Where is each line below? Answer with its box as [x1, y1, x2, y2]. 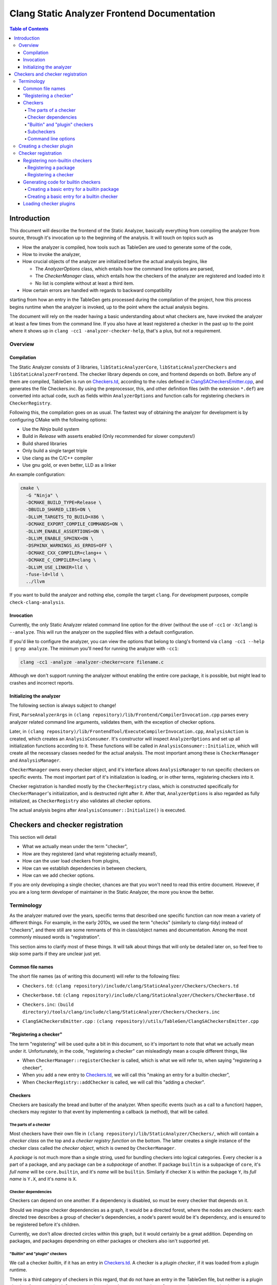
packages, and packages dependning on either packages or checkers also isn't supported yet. [9, 1238, 210, 1244]
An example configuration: [9, 471, 66, 478]
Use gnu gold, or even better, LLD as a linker [22, 462, 116, 468]
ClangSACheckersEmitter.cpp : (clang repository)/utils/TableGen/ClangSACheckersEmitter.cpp [22, 1018, 259, 1024]
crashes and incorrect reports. [9, 680, 74, 686]
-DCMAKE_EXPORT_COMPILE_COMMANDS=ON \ [26, 521, 123, 527]
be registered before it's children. [9, 1221, 81, 1227]
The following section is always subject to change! [9, 702, 116, 709]
